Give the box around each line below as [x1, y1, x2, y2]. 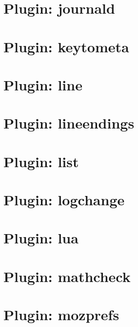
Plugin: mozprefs [3, 305, 119, 325]
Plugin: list [3, 151, 79, 171]
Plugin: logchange [3, 190, 125, 210]
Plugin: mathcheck [3, 266, 131, 286]
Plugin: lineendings [3, 113, 135, 133]
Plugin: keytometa [3, 36, 129, 56]
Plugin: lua [3, 228, 79, 248]
